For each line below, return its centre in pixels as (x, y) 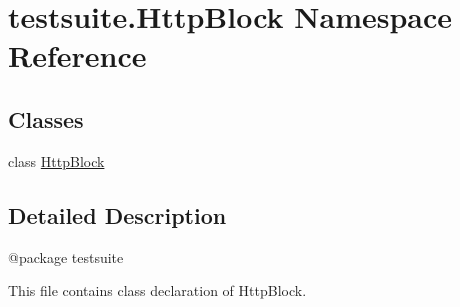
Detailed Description (117, 214)
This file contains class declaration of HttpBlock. (157, 290)
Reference (77, 55)
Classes (46, 118)
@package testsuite (66, 256)
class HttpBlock (56, 160)
